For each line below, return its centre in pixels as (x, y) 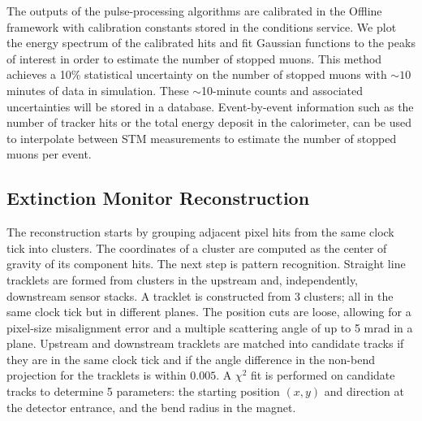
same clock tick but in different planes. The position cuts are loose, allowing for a (209, 312)
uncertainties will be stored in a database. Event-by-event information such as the (210, 106)
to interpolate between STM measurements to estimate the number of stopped (202, 138)
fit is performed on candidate (323, 375)
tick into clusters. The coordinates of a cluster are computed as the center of (197, 247)
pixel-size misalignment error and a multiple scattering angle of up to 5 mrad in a (210, 327)
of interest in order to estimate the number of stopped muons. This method (194, 58)
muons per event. (49, 154)
